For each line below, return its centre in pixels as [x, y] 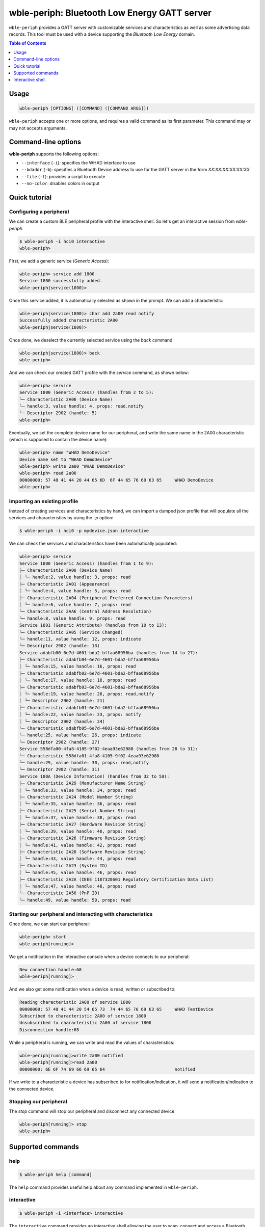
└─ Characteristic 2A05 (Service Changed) [71, 632]
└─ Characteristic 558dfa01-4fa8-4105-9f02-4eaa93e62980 [89, 756]
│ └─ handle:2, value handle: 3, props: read [75, 577]
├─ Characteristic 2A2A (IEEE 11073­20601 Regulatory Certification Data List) [116, 879]
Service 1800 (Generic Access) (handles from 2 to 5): [87, 392]
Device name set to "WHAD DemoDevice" [66, 459]
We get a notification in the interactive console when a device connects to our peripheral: [99, 957]
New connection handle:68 [51, 970]
